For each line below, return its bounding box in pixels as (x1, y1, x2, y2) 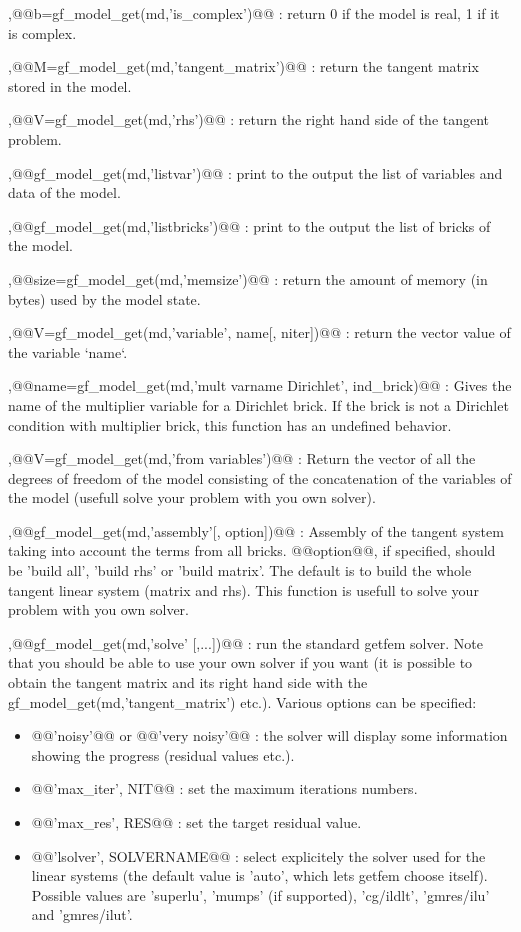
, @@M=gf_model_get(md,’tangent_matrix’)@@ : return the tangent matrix (8, 56, 479, 77)
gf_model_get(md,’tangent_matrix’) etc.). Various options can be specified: (8, 691, 477, 712)
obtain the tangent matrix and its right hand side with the (8, 672, 368, 693)
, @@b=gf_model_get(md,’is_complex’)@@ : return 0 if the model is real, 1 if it (8, 3, 500, 23)
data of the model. (8, 182, 121, 203)
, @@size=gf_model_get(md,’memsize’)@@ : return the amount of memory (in (8, 268, 488, 289)
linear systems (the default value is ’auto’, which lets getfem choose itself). (31, 865, 488, 886)
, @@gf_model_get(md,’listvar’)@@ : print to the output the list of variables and (8, 162, 503, 183)
